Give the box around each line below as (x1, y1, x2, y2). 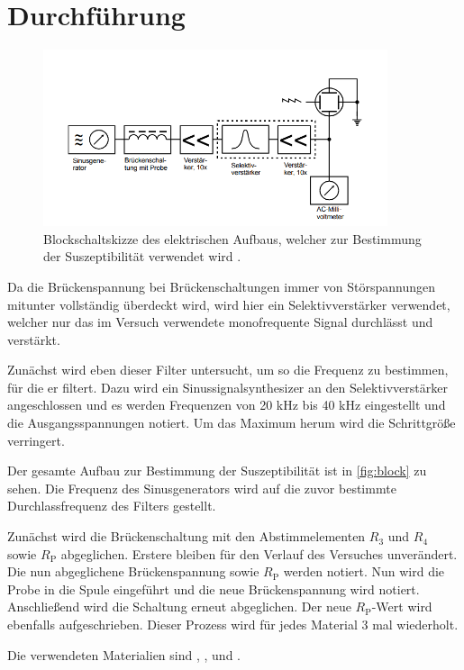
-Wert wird (371, 597, 432, 616)
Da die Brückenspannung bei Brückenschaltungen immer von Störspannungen (7, 276, 436, 295)
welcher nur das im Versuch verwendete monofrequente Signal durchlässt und (7, 312, 433, 331)
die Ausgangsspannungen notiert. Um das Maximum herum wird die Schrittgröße (7, 413, 456, 432)
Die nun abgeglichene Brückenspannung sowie (7, 562, 259, 581)
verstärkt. (7, 330, 60, 349)
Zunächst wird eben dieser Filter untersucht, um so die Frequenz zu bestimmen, (7, 360, 449, 379)
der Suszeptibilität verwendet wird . (43, 247, 241, 266)
